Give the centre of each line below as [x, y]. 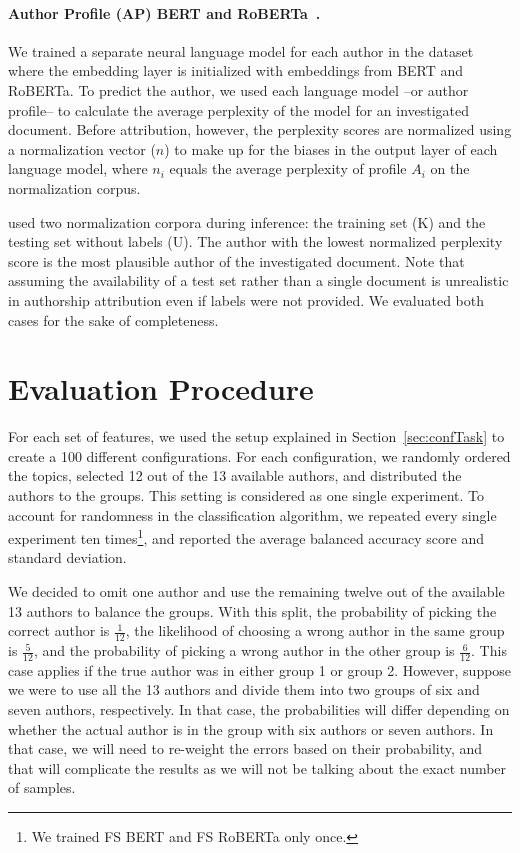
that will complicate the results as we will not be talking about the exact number [257, 767]
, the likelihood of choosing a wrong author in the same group [315, 630]
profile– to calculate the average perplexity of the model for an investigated [239, 109]
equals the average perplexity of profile [288, 168]
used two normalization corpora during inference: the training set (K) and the [247, 221]
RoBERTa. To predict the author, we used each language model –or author [238, 89]
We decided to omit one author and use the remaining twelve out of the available [256, 591]
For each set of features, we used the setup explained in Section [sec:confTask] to [256, 436]
